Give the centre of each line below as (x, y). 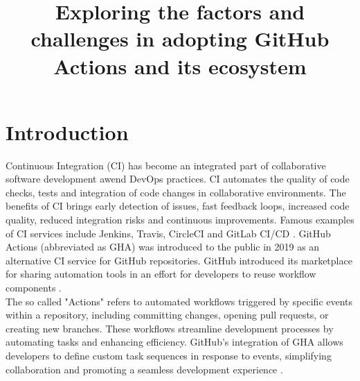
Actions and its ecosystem (180, 66)
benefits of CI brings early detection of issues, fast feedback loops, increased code (178, 206)
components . (34, 288)
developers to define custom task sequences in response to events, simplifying (169, 355)
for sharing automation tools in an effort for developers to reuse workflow (161, 274)
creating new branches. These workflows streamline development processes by (170, 328)
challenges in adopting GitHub (180, 39)
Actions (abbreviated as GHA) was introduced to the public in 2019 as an (163, 247)
